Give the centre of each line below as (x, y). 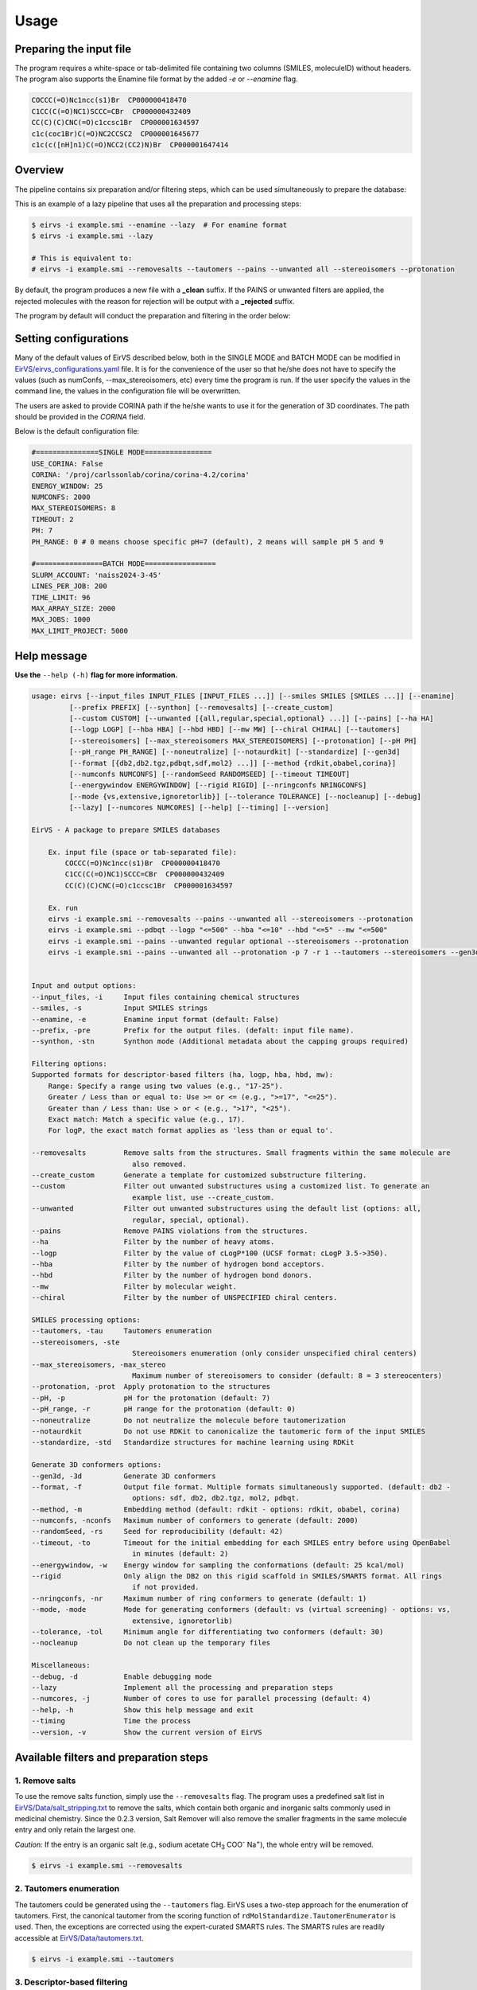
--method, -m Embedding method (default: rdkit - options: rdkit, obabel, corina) (216, 1509)
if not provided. (165, 1587)
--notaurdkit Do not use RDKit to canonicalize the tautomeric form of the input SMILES (228, 1431)
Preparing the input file (73, 49)
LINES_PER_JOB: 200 (69, 586)
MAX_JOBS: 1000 (61, 620)
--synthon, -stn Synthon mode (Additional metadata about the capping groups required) (220, 1042)
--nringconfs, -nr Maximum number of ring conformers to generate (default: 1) (199, 1598)
